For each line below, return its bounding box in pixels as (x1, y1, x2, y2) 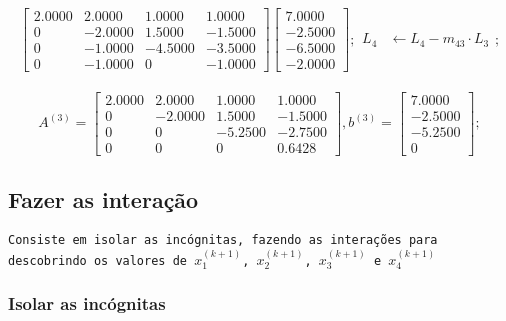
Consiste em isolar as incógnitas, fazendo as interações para (8, 233, 438, 248)
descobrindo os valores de (8, 253, 187, 268)
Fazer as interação (8, 184, 199, 215)
